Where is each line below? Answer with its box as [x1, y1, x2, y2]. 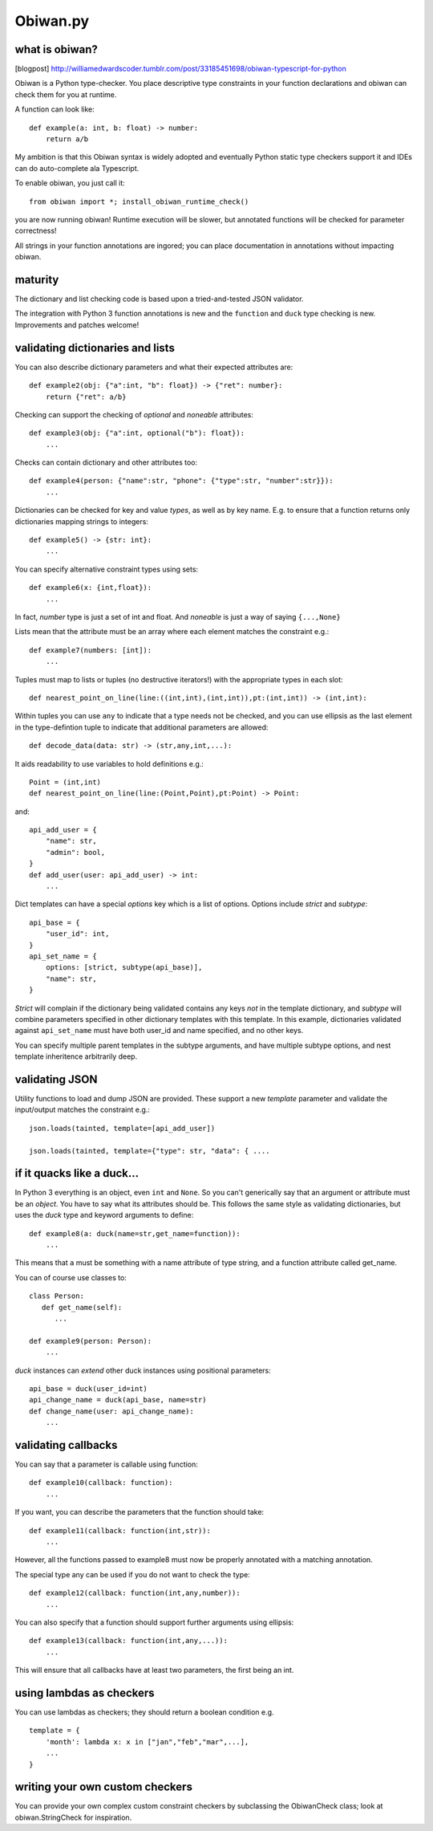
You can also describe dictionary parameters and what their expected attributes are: [14, 362, 293, 372]
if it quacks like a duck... [14, 1166, 140, 1180]
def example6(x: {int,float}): [29, 583, 152, 592]
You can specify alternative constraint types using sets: [14, 564, 199, 574]
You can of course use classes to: [14, 1272, 127, 1282]
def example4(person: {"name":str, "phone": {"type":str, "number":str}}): [29, 476, 334, 486]
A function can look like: [14, 104, 95, 114]
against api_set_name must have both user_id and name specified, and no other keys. [14, 1026, 304, 1036]
